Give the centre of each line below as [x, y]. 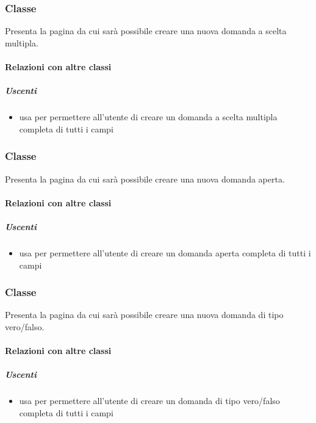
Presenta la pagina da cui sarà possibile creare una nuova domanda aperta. [145, 179]
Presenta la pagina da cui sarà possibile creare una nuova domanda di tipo [144, 315]
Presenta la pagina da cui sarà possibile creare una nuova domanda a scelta [146, 31]
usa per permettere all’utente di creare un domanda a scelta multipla [148, 117]
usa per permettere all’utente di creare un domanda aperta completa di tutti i [165, 252]
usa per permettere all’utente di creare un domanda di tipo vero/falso [149, 401]
